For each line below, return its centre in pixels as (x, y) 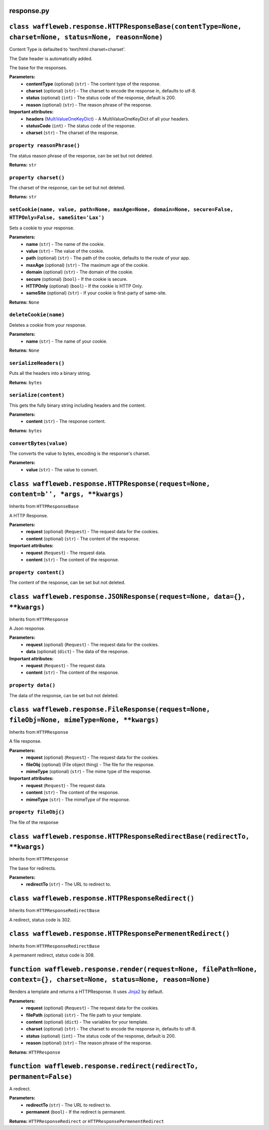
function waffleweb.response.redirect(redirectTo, (104, 1066)
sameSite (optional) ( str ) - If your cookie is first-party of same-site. (96, 293)
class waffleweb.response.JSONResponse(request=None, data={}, (128, 596)
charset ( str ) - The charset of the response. (72, 133)
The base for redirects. (33, 868)
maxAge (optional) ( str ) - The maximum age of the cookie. (87, 265)
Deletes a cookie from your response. (48, 325)
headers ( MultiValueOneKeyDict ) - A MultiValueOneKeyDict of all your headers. (108, 119)
